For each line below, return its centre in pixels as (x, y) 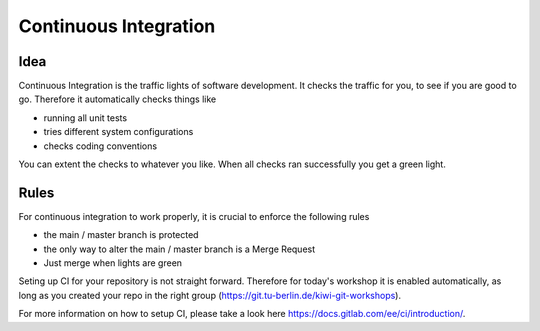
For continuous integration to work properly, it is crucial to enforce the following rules (194, 216)
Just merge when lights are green (113, 263)
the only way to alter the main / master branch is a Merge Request (179, 249)
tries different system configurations (118, 132)
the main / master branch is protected (121, 235)
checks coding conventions (100, 146)
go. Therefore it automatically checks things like (117, 99)
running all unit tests (85, 117)
